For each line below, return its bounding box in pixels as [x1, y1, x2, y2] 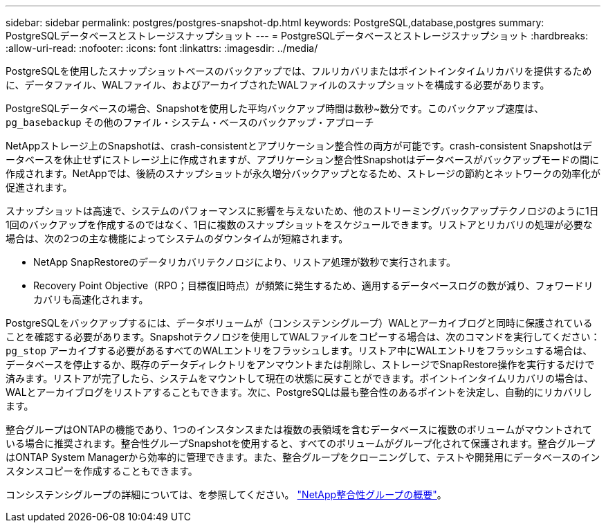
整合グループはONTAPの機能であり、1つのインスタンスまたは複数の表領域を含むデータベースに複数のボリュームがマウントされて [6, 424, 592, 435]
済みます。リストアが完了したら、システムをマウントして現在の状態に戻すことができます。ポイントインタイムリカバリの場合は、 [6, 372, 594, 384]
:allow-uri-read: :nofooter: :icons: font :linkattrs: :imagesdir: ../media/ [6, 42, 318, 54]
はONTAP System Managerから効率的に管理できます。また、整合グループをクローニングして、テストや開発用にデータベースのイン [6, 451, 600, 463]
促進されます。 [6, 181, 73, 193]
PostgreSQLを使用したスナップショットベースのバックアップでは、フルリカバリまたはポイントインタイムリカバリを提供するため [6, 65, 592, 77]
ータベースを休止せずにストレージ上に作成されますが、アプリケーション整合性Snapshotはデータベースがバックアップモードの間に [6, 154, 600, 165]
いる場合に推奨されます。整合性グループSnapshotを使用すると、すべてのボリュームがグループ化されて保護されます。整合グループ [6, 437, 596, 449]
